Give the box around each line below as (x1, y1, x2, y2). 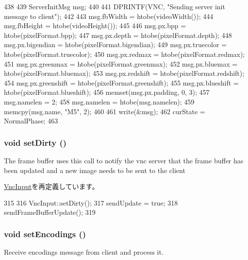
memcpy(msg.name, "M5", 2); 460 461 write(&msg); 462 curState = (4, 106, 205, 116)
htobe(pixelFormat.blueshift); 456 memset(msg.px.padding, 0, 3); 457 (4, 87, 210, 97)
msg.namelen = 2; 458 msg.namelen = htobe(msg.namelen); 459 (4, 96, 195, 106)
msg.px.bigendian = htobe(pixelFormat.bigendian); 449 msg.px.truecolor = (4, 39, 227, 50)
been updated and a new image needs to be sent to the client (4, 165, 185, 175)
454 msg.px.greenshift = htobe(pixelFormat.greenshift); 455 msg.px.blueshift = (4, 77, 239, 87)
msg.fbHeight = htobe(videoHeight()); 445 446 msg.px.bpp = (4, 20, 186, 31)
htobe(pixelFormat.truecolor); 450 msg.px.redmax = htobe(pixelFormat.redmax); (4, 49, 245, 59)
